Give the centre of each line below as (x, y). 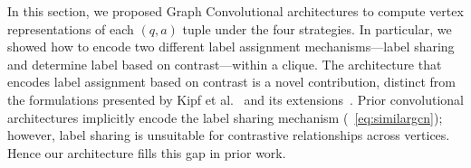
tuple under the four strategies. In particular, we (317, 28)
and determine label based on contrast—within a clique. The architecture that (225, 64)
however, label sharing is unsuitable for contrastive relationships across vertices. (229, 135)
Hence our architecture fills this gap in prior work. (147, 152)
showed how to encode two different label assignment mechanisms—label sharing (231, 47)
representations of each (71, 28)
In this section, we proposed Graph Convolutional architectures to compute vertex (235, 11)
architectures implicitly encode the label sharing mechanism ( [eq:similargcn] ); (225, 117)
